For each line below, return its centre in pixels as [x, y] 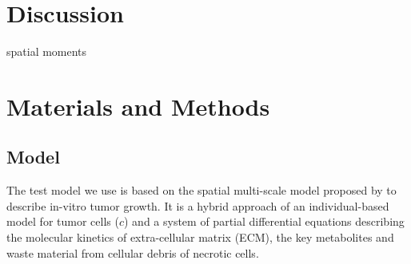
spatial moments [47, 51]
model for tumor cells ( [63, 221]
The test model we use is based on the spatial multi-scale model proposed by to [202, 190]
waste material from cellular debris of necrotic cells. [133, 252]
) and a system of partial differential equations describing [264, 221]
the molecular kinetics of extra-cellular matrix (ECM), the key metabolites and [200, 237]
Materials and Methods [138, 106]
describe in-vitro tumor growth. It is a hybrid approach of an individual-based [198, 205]
